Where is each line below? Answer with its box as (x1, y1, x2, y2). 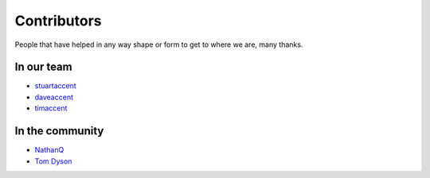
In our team (14, 60, 72, 74)
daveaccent (34, 92, 73, 102)
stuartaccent (34, 81, 77, 91)
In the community (14, 124, 104, 138)
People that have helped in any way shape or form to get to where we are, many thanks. (14, 40, 303, 49)
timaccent (34, 103, 68, 113)
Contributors (14, 12, 103, 29)
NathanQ (34, 145, 64, 155)
